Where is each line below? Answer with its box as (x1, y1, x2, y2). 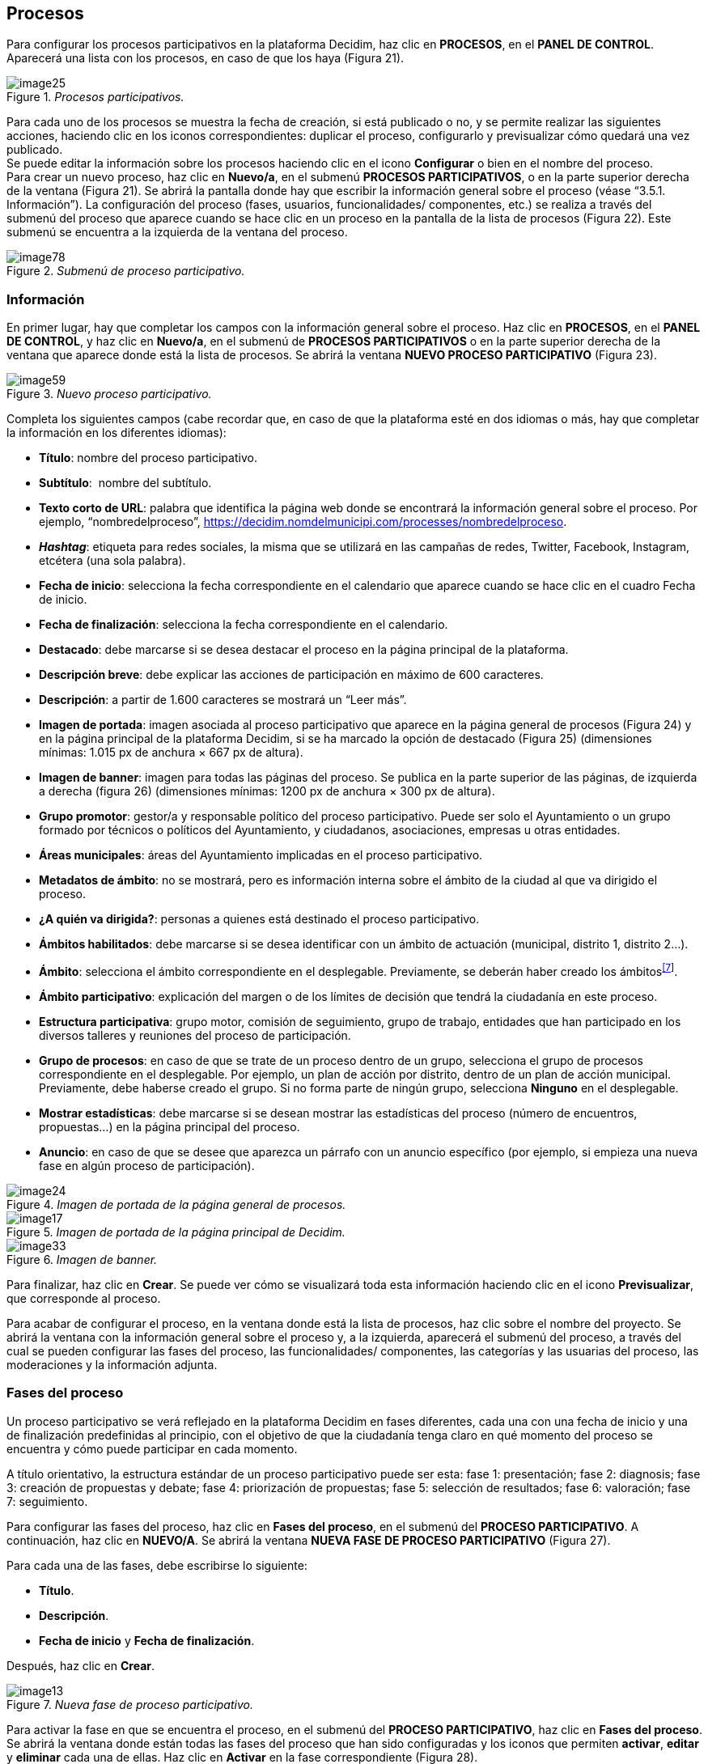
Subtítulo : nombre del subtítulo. (39, 476, 212, 490)
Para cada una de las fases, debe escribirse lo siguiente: (6, 1558, 307, 1572)
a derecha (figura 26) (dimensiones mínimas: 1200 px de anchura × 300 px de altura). (39, 784, 495, 799)
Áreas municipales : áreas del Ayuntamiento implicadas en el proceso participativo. (39, 848, 483, 863)
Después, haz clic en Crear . (6, 1658, 155, 1673)
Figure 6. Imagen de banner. (6, 1252, 158, 1266)
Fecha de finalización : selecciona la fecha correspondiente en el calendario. (39, 617, 448, 632)
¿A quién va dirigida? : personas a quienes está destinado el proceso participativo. (39, 912, 480, 927)
